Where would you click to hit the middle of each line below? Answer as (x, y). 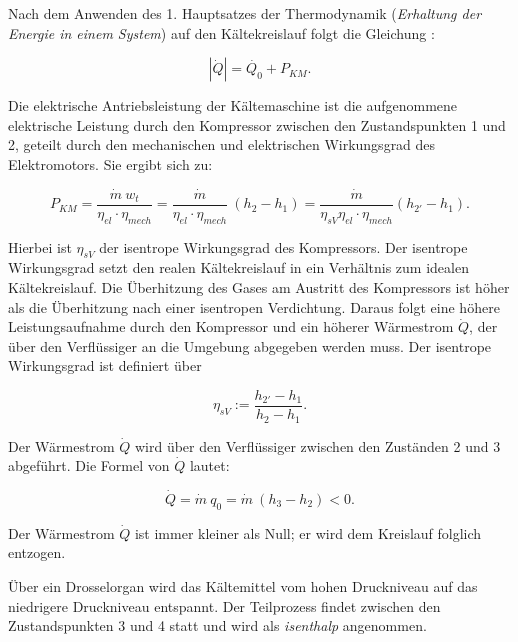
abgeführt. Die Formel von (89, 465)
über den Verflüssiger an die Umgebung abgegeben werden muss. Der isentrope (250, 345)
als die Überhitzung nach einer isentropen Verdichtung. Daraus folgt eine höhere (254, 306)
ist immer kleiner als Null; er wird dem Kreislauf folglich (308, 532)
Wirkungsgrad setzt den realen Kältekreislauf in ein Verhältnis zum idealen (238, 267)
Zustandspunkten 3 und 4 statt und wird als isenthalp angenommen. (217, 625)
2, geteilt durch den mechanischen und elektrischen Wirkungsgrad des (222, 144)
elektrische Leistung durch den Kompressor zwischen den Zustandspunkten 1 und (257, 124)
